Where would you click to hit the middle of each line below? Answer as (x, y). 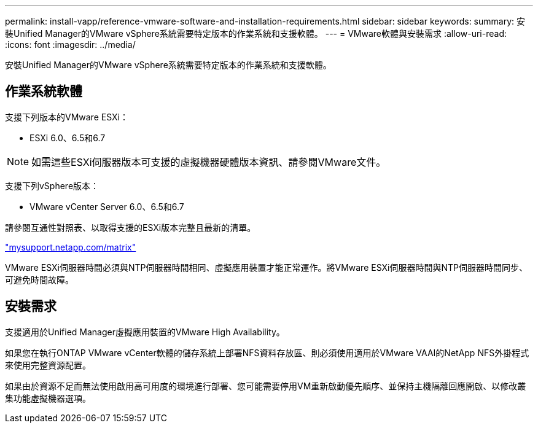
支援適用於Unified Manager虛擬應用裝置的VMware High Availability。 (145, 332)
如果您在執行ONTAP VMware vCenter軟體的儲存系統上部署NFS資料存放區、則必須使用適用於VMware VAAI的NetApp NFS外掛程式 (267, 352)
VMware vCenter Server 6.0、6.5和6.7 (107, 206)
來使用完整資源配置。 (48, 365)
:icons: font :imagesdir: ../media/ (70, 45)
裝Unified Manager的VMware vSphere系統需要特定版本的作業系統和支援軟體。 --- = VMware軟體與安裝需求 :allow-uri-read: (256, 33)
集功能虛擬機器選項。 (48, 398)
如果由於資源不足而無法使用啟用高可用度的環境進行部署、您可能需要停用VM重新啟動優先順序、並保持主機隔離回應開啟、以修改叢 (266, 386)
